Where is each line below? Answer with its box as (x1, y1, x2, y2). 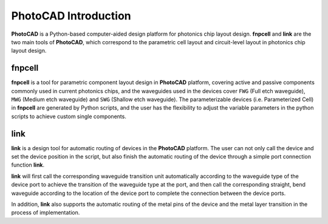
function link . (11, 161, 45, 169)
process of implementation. (11, 209, 80, 216)
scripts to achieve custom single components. (11, 113, 127, 120)
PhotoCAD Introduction (11, 9, 132, 22)
